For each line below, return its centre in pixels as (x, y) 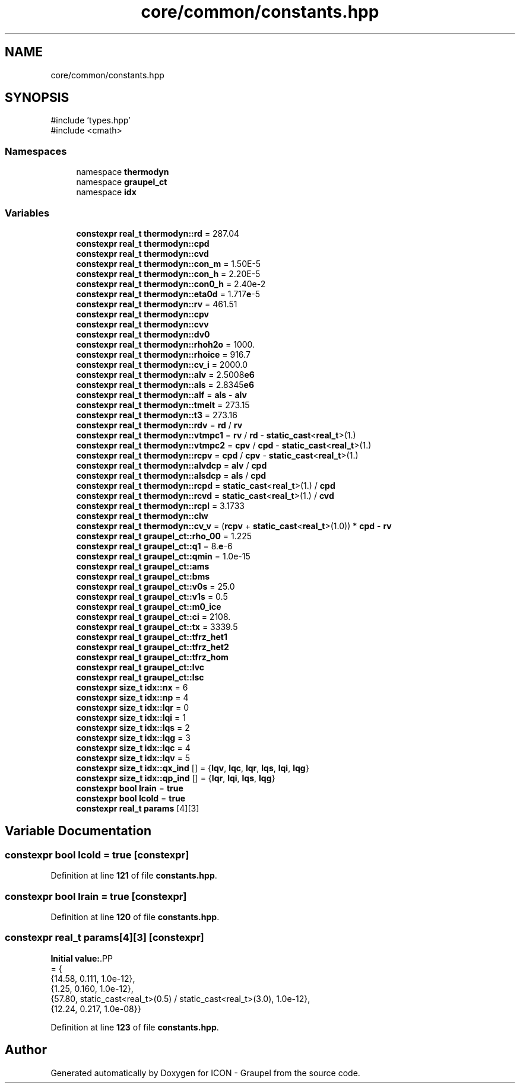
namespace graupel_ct (122, 182)
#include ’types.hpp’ (91, 120)
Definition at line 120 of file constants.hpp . (135, 917)
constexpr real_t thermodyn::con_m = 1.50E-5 (169, 263)
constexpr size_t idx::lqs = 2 (133, 727)
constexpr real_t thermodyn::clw (142, 516)
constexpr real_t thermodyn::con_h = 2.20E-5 (168, 273)
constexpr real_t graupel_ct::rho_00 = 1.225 (164, 536)
